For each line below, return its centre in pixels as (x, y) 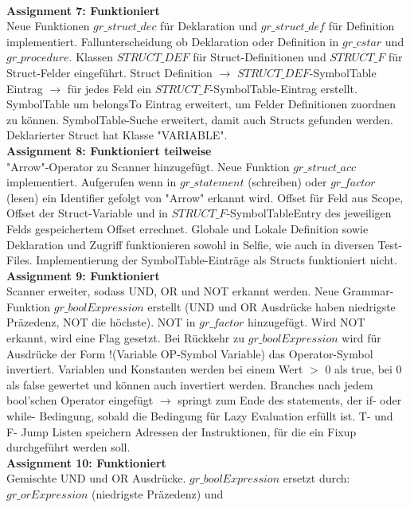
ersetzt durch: (316, 478)
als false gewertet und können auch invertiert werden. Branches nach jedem (190, 384)
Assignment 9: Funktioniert (83, 275)
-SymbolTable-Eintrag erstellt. (283, 88)
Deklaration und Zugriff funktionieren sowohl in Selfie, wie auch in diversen (190, 244)
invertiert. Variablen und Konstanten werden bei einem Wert (155, 369)
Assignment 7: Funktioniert (83, 10)
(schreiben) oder (287, 182)
